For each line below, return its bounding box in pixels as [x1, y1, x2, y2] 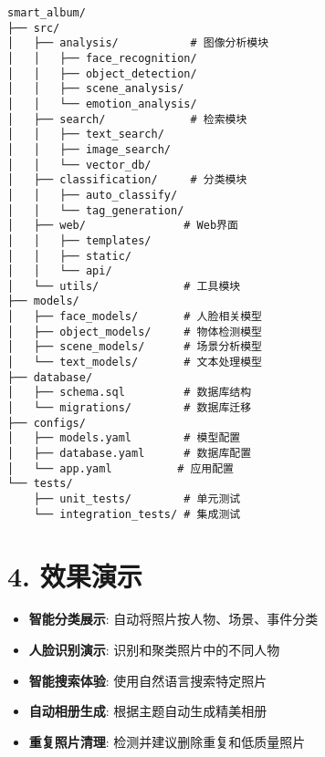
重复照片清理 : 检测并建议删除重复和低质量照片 [28, 731, 306, 751]
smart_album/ [7, 6, 86, 19]
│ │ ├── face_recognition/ [7, 51, 197, 65]
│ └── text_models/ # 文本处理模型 [7, 356, 262, 369]
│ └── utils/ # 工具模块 [7, 279, 241, 293]
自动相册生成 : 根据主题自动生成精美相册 [28, 701, 267, 721]
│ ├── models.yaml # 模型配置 [7, 431, 241, 445]
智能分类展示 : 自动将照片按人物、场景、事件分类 [28, 609, 319, 628]
